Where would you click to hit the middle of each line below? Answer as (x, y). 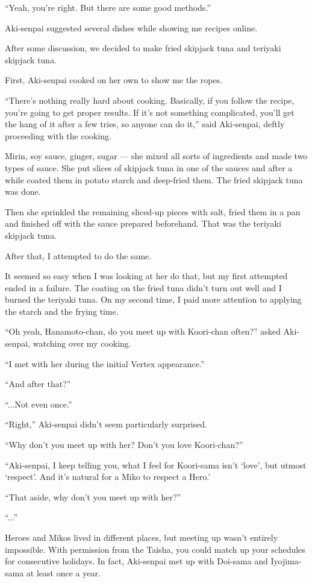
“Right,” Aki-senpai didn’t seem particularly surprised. (106, 424)
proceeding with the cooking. (58, 135)
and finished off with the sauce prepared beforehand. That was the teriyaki (143, 223)
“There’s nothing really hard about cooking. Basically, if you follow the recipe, (150, 100)
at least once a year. (63, 572)
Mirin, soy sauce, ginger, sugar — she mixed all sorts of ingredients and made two (156, 156)
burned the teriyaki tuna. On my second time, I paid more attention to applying (153, 299)
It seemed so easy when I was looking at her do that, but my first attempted (146, 276)
